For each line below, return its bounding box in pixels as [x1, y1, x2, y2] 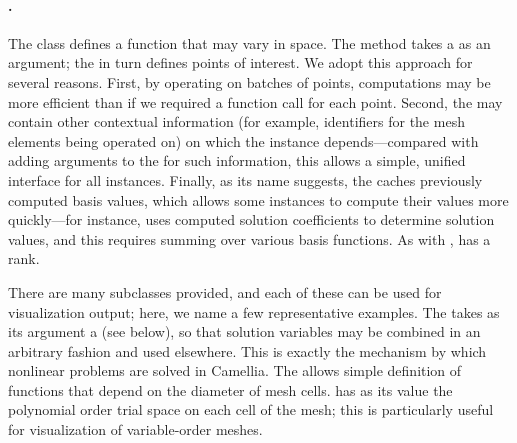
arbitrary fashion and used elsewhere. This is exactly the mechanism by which [8, 340, 487, 361]
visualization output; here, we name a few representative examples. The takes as [8, 301, 500, 322]
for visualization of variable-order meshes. [8, 419, 263, 440]
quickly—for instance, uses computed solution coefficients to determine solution [8, 209, 495, 230]
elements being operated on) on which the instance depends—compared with [8, 130, 479, 151]
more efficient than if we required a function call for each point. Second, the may [8, 91, 503, 112]
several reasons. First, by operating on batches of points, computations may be [8, 71, 491, 92]
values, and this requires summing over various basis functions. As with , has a [8, 228, 491, 249]
